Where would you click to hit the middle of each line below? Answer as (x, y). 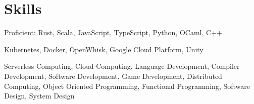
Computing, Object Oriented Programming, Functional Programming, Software (127, 86)
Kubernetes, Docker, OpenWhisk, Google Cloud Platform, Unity (104, 49)
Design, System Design (39, 96)
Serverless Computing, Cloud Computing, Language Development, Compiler (122, 66)
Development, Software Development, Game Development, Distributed (113, 76)
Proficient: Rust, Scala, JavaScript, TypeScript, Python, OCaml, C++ (113, 32)
